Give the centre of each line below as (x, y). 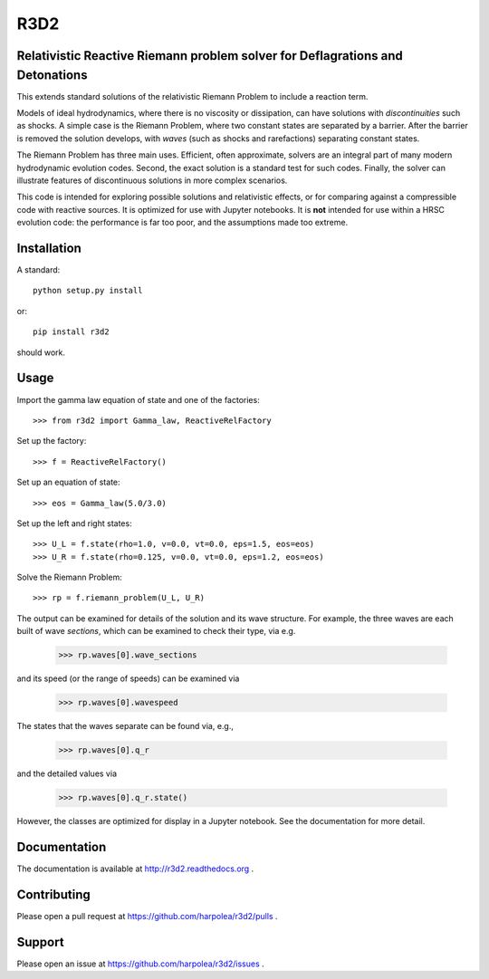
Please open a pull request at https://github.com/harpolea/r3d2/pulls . (147, 916)
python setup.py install (88, 291)
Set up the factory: (52, 441)
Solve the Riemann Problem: (69, 577)
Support (40, 942)
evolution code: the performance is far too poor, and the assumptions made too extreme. (182, 223)
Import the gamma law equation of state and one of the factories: (138, 399)
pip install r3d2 (71, 332)
